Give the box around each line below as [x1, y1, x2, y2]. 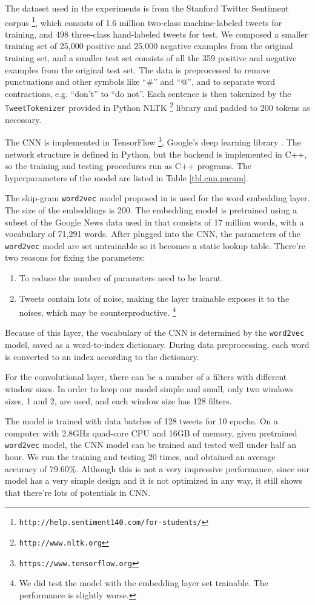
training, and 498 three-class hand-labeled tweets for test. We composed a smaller [5, 27, 308, 40]
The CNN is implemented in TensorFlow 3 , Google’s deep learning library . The [5, 134, 301, 148]
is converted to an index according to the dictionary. [5, 350, 199, 363]
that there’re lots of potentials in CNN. [5, 486, 151, 498]
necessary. [5, 113, 42, 125]
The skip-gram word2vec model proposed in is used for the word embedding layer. [5, 192, 310, 204]
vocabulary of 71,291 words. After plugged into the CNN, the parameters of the [5, 227, 301, 240]
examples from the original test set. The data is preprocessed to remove [5, 63, 271, 76]
